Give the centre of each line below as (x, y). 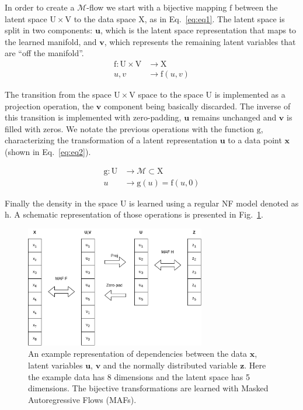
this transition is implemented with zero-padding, (93, 117)
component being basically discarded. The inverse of (197, 106)
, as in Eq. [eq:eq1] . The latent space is (215, 18)
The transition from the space (58, 94)
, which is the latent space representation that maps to (198, 30)
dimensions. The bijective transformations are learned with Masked (148, 388)
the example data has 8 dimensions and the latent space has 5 (139, 376)
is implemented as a (250, 94)
